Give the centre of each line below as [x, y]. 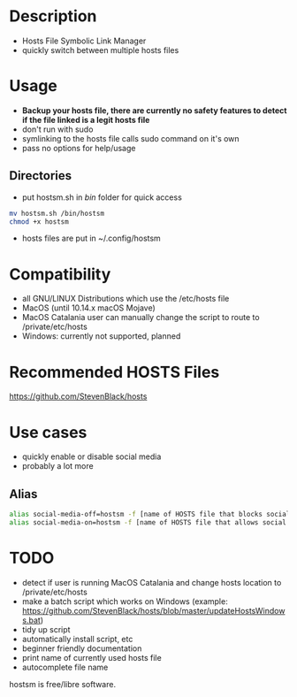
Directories [41, 176]
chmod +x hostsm [39, 222]
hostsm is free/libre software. [63, 684]
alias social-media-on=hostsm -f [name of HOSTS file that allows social [148, 522]
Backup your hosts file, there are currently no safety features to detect [154, 110]
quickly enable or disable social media [91, 456]
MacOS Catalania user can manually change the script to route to [141, 318]
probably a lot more [58, 466]
